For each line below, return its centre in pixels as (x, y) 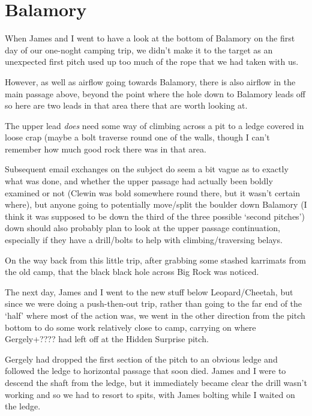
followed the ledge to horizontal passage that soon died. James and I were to (145, 371)
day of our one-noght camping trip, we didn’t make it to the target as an (139, 50)
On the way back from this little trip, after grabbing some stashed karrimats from (155, 260)
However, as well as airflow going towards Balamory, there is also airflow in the (150, 81)
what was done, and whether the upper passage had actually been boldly (139, 181)
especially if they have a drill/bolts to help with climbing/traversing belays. (144, 240)
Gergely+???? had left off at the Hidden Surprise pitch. (107, 339)
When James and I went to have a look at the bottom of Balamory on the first (150, 38)
